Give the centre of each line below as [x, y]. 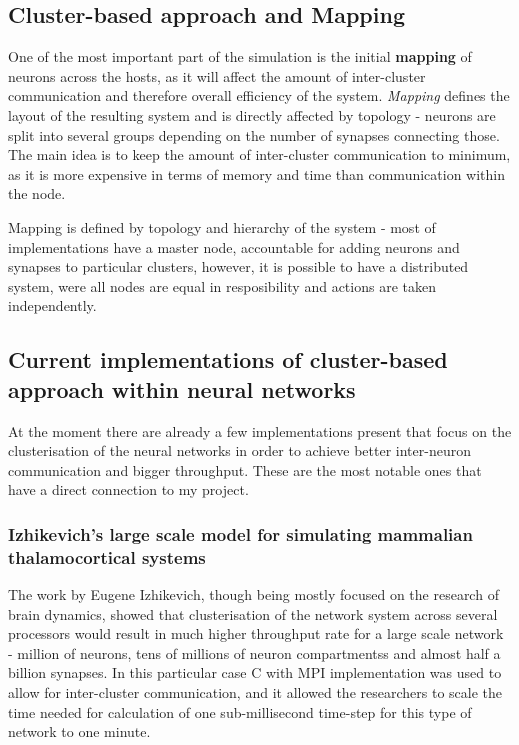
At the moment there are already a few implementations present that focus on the [260, 430]
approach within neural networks [182, 388]
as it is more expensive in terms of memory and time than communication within [256, 173]
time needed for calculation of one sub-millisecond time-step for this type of [240, 711]
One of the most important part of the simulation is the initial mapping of [240, 56]
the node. [37, 193]
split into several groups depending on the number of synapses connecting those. [254, 134]
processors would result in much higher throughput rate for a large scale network [256, 633]
